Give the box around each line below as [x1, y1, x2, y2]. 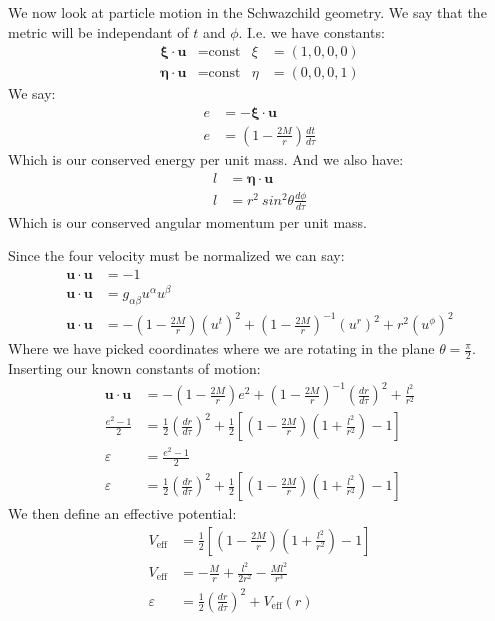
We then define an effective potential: [8, 503, 237, 524]
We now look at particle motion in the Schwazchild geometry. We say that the [8, 2, 487, 22]
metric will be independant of [8, 21, 189, 42]
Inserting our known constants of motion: [8, 358, 261, 379]
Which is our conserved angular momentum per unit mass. [8, 211, 368, 232]
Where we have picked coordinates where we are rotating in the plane [8, 338, 435, 359]
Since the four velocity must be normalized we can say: [8, 245, 345, 266]
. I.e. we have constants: [238, 21, 385, 42]
